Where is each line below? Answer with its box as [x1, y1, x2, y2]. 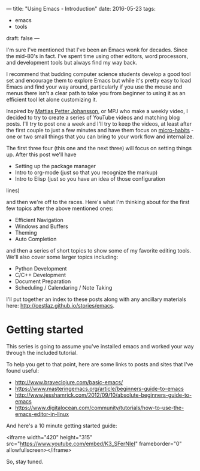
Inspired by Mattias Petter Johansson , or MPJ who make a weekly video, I [6, 108, 188, 114]
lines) [6, 187, 20, 194]
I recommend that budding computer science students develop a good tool [6, 71, 191, 77]
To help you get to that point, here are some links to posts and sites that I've [6, 360, 193, 367]
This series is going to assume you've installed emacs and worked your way [6, 342, 194, 350]
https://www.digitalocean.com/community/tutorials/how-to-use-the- [14, 404, 184, 411]
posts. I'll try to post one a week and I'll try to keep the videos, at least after [6, 120, 192, 127]
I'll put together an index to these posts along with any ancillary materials [6, 296, 187, 303]
